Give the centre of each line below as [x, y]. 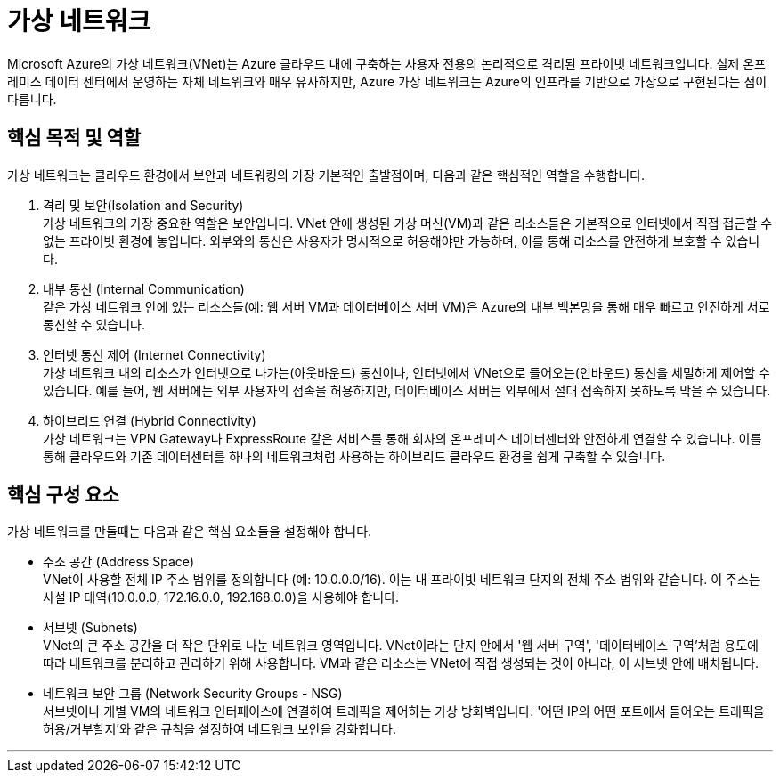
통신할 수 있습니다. [94, 324]
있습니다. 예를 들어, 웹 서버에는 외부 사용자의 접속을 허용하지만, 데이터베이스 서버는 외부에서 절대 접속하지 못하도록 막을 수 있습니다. [407, 390]
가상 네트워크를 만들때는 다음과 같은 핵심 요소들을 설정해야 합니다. [190, 532]
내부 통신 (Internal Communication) [144, 288]
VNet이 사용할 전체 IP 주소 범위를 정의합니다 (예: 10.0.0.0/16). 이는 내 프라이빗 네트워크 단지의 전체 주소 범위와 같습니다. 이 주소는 [402, 580]
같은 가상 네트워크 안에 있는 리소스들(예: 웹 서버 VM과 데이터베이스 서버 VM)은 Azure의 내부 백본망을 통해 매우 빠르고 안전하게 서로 [406, 306]
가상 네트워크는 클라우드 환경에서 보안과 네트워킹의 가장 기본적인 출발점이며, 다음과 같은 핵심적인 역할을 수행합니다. [326, 175]
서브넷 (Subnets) [90, 628]
